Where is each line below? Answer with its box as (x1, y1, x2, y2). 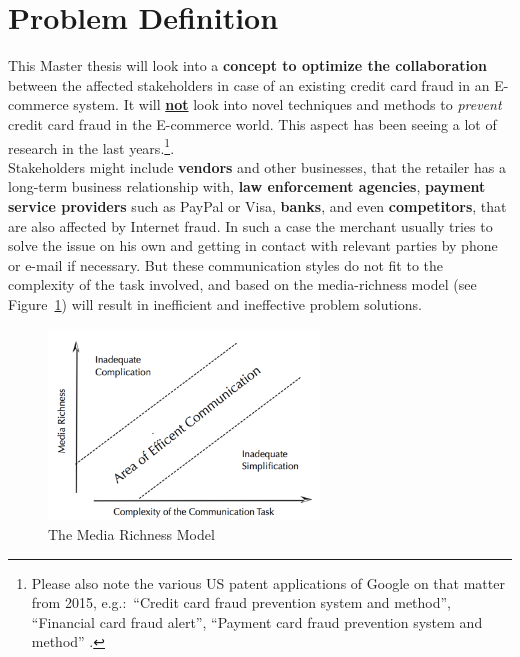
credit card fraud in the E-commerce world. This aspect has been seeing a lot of (8, 113, 497, 134)
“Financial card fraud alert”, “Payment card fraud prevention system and (31, 611, 483, 632)
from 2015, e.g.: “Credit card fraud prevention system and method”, (31, 592, 451, 613)
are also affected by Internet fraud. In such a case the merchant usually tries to (8, 215, 493, 236)
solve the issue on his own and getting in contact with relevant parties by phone (8, 235, 498, 256)
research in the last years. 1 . (8, 134, 175, 158)
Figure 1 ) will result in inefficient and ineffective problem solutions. (8, 293, 422, 314)
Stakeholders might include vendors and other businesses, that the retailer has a (8, 156, 506, 177)
